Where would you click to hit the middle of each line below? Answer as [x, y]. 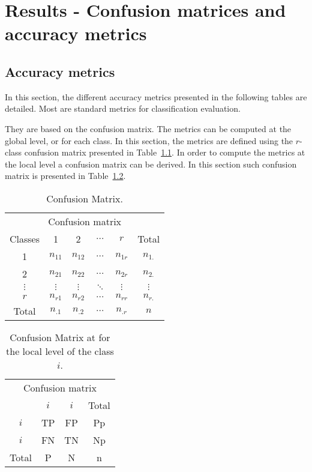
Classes [25, 238]
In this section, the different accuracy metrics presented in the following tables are [156, 96]
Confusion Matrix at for [60, 337]
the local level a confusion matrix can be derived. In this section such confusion [151, 164]
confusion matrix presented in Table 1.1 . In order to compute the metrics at [165, 152]
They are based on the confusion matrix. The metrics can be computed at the [148, 128]
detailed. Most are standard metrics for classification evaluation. [123, 108]
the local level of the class [60, 351]
